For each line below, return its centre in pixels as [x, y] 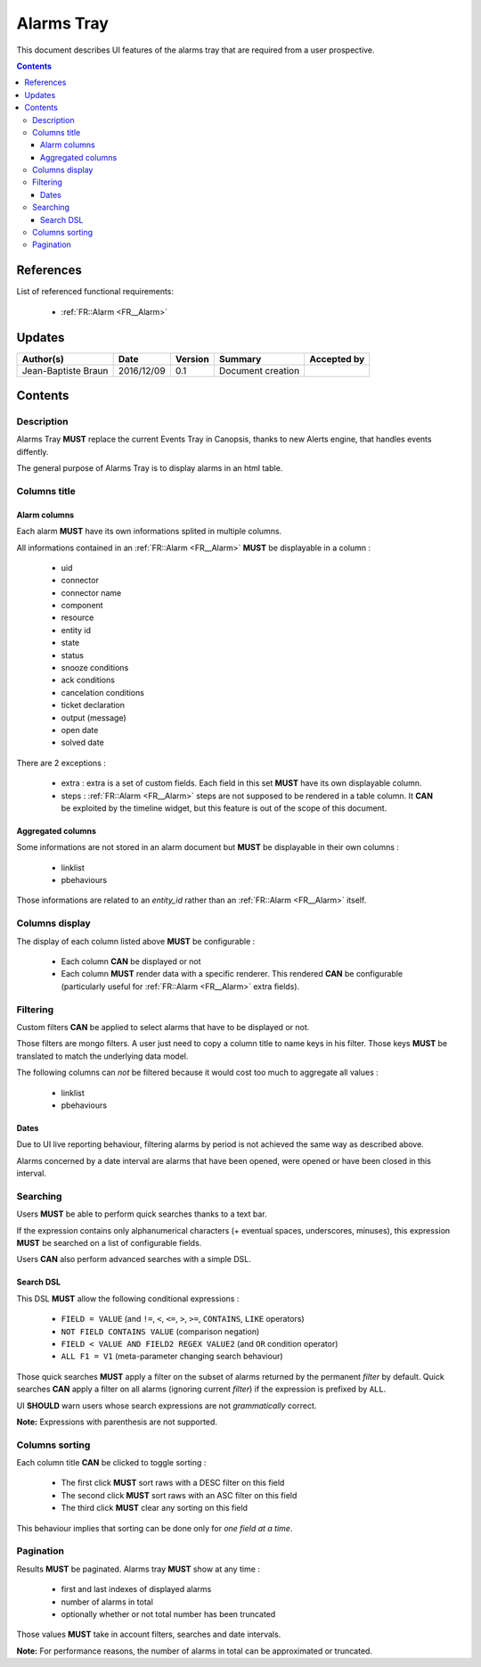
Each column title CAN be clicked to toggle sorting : [111, 1463]
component [82, 606]
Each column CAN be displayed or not [131, 961]
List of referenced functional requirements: [95, 292]
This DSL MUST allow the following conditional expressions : [128, 1299]
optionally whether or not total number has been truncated [168, 1613]
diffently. [33, 451]
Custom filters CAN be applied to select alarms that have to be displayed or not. [163, 1027]
